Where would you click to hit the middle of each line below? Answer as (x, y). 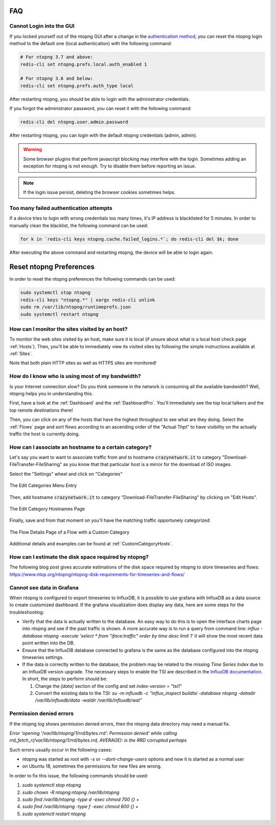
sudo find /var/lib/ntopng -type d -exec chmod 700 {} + (81, 799)
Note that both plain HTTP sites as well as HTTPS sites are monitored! (83, 363)
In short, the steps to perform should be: (65, 679)
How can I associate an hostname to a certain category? (80, 447)
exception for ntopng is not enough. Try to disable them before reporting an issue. (110, 166)
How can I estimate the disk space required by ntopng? (79, 557)
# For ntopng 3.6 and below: (57, 79)
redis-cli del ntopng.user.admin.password (74, 122)
